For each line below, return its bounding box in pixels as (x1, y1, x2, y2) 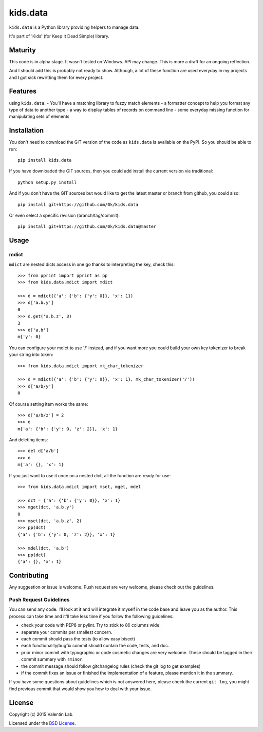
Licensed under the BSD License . (9, 720, 76, 726)
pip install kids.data (18, 157, 72, 163)
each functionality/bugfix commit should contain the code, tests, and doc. (21, 643, 169, 649)
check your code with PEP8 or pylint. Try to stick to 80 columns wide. (21, 622, 161, 628)
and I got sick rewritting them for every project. (9, 75, 104, 80)
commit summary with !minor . (21, 657, 84, 662)
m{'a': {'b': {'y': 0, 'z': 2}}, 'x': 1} (18, 426, 118, 432)
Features (9, 87, 37, 95)
